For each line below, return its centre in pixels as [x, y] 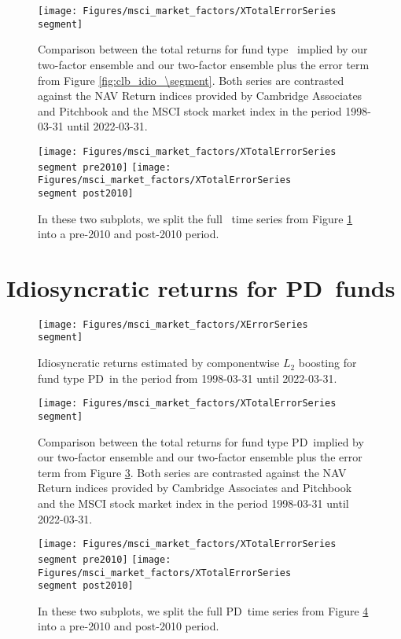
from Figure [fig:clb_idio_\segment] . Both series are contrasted [191, 80]
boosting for [327, 363]
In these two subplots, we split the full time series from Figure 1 [195, 218]
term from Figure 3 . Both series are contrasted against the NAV [192, 472]
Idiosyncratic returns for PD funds [201, 287]
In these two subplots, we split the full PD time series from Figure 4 [203, 610]
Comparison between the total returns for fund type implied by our [203, 49]
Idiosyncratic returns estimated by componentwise [159, 363]
